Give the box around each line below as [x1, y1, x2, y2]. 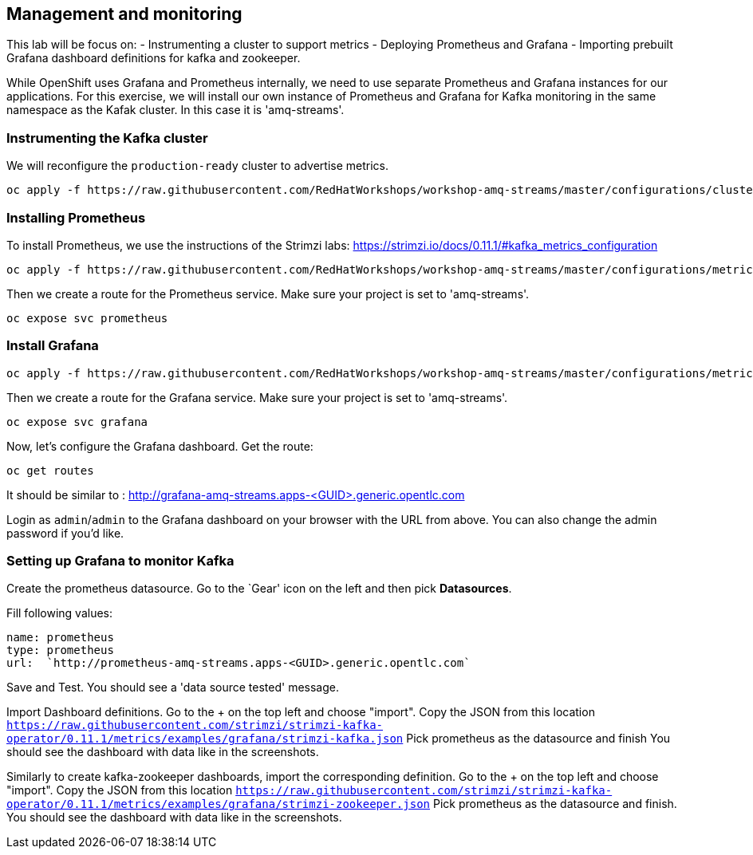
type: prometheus [6, 644, 114, 657]
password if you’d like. [6, 526, 124, 540]
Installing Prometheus [6, 209, 146, 226]
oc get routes [6, 463, 94, 477]
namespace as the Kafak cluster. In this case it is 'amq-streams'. [6, 103, 345, 117]
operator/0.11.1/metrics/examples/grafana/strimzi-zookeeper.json [6, 798, 431, 811]
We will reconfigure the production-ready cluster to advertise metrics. [6, 159, 389, 173]
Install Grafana [6, 337, 99, 354]
